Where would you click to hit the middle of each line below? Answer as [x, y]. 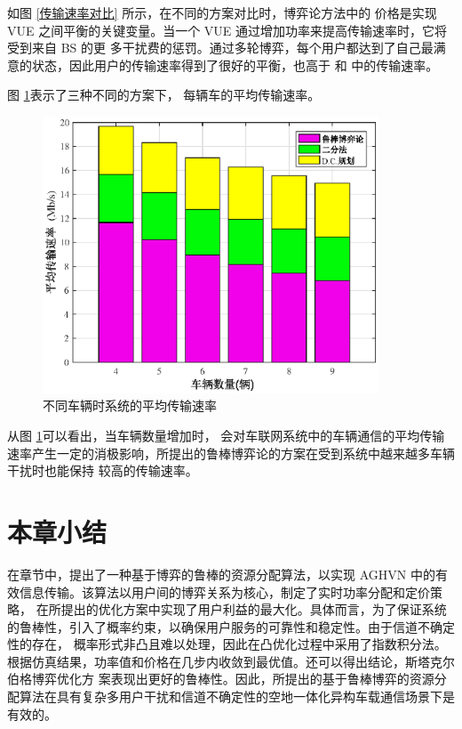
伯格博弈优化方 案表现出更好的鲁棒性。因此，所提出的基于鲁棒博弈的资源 [221, 679]
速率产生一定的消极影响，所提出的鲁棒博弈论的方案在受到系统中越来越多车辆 [231, 453]
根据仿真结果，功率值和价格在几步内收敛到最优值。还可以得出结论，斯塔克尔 [231, 661]
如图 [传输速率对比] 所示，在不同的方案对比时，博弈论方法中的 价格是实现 [222, 12]
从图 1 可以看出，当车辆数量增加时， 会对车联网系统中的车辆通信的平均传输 [226, 436]
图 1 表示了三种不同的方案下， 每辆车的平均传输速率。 [164, 95]
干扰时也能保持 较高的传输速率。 [103, 470]
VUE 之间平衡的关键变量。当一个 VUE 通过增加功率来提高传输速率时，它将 [227, 30]
